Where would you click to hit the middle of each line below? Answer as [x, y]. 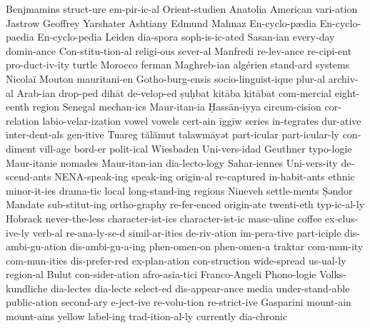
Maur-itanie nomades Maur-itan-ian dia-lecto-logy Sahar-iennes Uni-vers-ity [172, 162]
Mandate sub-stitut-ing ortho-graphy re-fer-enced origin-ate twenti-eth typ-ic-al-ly [185, 204]
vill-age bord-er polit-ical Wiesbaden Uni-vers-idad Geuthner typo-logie [196, 148]
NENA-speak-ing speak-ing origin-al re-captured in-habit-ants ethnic [205, 176]
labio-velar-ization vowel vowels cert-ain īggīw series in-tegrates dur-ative [202, 120]
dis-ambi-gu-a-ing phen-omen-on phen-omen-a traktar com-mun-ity [216, 246]
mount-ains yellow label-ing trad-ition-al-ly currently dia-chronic [147, 316]
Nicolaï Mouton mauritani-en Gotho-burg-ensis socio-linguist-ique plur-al [166, 78]
